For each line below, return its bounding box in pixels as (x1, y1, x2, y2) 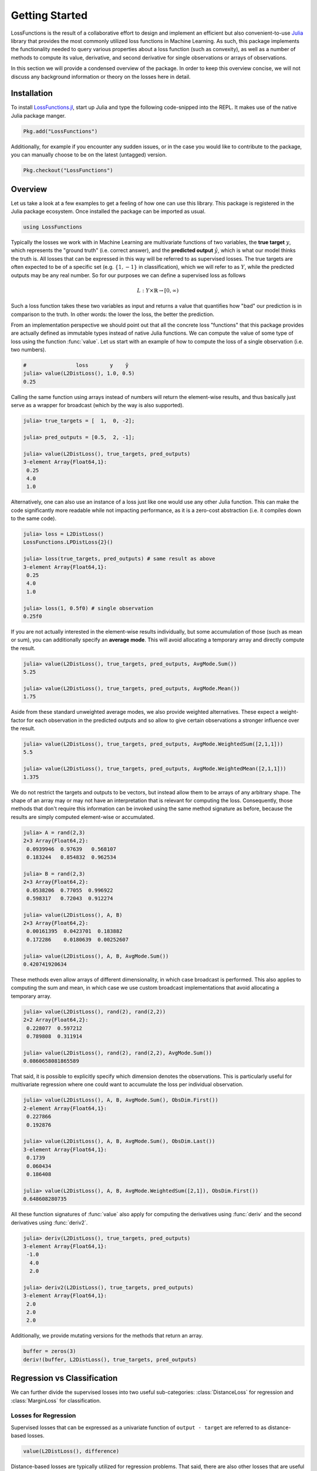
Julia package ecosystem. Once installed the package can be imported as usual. (11, 208, 206, 215)
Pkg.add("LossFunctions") (23, 128, 98, 135)
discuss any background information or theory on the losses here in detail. (11, 73, 191, 80)
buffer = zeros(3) (23, 1348, 76, 1354)
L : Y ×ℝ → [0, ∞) (137, 287, 179, 294)
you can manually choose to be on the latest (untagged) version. (11, 151, 167, 158)
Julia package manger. (11, 112, 66, 119)
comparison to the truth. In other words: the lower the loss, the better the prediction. (11, 311, 214, 318)
